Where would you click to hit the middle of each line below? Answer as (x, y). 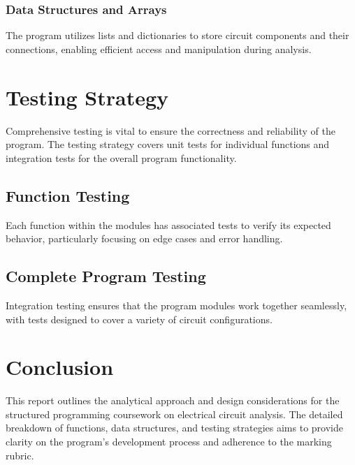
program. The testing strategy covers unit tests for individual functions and (168, 144)
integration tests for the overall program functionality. (121, 157)
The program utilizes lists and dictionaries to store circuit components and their (177, 35)
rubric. (20, 455)
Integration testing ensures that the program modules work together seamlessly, (176, 305)
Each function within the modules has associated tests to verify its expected (168, 224)
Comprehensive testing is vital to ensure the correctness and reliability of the (171, 130)
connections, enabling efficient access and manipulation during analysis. (159, 49)
